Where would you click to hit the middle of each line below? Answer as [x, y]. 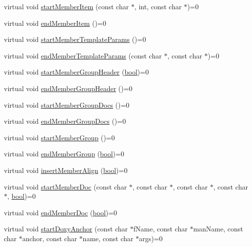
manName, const [218, 229]
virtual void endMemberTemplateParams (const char [83, 55]
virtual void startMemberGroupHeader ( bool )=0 [77, 72]
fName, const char [160, 229]
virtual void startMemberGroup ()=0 [59, 137]
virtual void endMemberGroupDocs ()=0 [65, 121]
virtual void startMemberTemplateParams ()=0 [75, 39]
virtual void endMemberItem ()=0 [55, 23]
